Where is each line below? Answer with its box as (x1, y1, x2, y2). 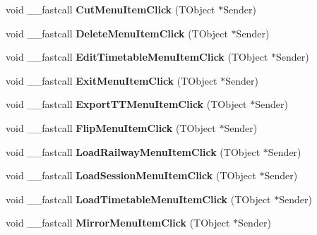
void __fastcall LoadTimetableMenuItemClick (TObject (6, 191, 271, 206)
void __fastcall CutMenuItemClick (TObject (6, 2, 215, 16)
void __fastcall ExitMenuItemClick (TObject (6, 73, 217, 88)
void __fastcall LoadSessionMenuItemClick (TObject (6, 168, 256, 183)
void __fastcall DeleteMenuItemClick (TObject (6, 25, 228, 40)
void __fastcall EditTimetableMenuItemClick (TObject (6, 49, 268, 64)
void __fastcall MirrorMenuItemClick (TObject (6, 215, 230, 230)
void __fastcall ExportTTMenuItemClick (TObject (6, 97, 247, 112)
